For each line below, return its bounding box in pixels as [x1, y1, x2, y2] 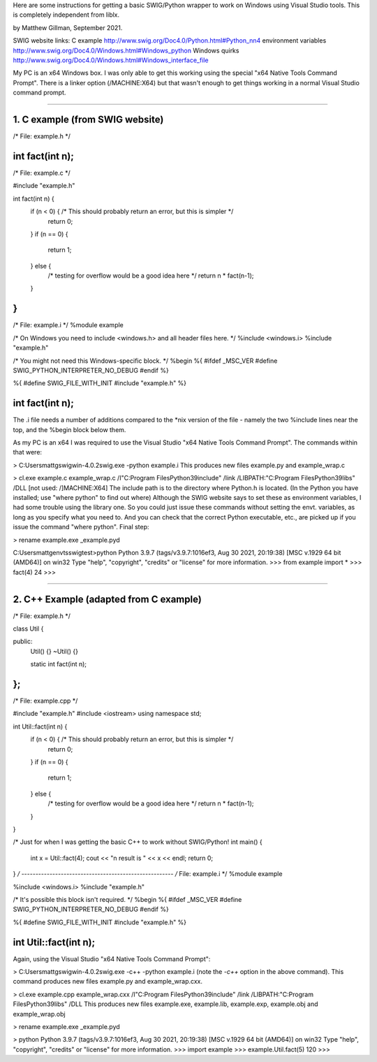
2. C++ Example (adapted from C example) [13, 593, 202, 605]
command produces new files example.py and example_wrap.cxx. [13, 977, 202, 986]
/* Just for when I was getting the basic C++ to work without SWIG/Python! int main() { [13, 838, 263, 846]
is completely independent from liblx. [13, 10, 120, 19]
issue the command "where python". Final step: [13, 523, 149, 531]
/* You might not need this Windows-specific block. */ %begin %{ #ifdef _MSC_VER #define [13, 357, 278, 365]
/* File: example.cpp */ [13, 696, 78, 705]
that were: [13, 448, 42, 457]
